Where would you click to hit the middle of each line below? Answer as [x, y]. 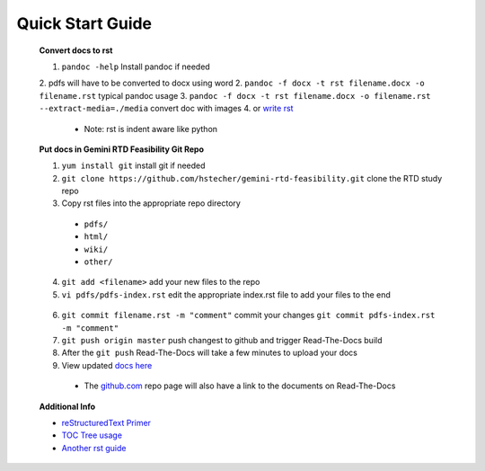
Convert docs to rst [76, 50]
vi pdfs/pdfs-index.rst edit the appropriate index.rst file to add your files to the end [226, 294]
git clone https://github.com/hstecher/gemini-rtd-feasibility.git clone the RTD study [252, 178]
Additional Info [67, 406]
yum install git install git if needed [133, 165]
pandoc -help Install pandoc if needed [136, 67]
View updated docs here [107, 365]
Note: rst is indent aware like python [151, 129]
